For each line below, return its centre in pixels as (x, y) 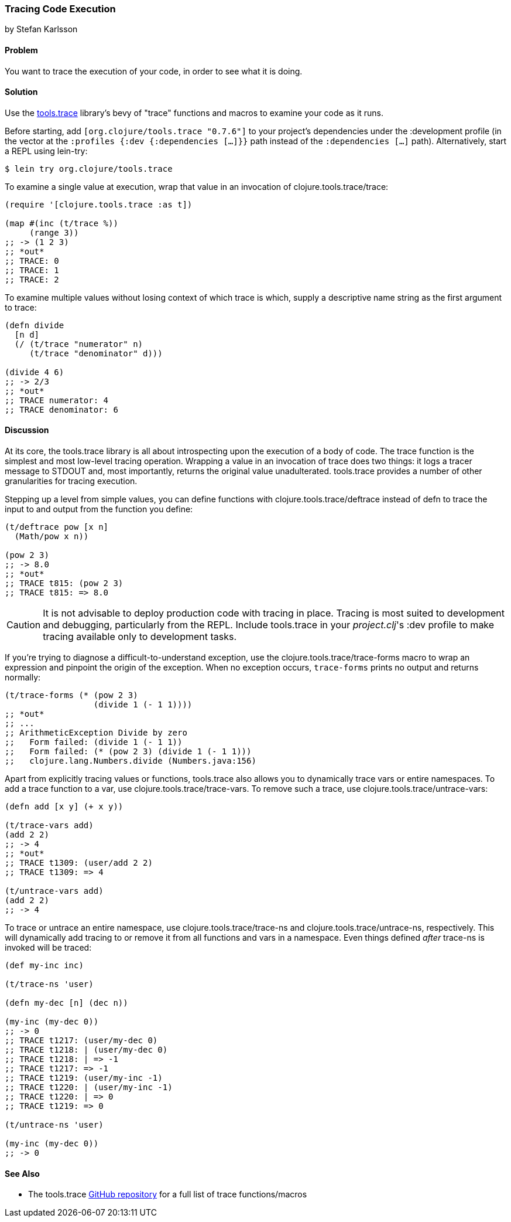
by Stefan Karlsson (41, 29)
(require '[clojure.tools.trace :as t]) (99, 204)
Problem (21, 50)
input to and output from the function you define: (99, 509)
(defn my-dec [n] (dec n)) (66, 1003)
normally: (23, 678)
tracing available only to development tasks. (140, 637)
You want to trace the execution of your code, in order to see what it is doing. (154, 71)
